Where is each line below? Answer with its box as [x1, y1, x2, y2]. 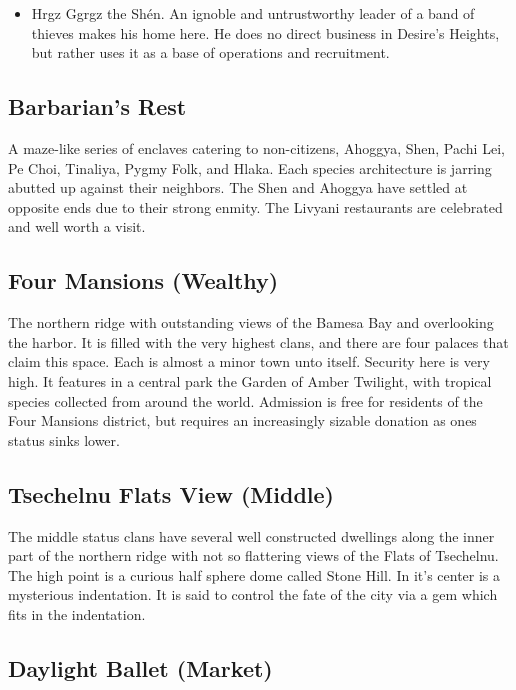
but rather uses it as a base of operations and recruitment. [31, 42, 390, 63]
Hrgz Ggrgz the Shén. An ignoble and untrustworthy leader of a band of [31, 3, 475, 23]
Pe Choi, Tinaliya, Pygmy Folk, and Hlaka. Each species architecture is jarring [8, 157, 492, 178]
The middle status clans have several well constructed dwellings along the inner [8, 525, 495, 546]
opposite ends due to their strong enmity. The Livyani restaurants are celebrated [8, 196, 503, 217]
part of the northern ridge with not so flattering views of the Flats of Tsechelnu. [8, 545, 499, 566]
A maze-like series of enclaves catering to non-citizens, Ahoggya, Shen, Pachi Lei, [8, 137, 505, 158]
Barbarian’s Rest [8, 91, 187, 122]
